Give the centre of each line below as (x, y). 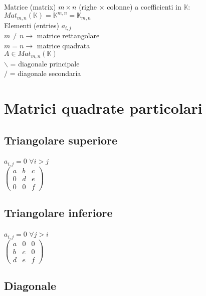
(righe (88, 7)
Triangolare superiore (61, 140)
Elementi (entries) (32, 25)
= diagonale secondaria (45, 73)
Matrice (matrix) (30, 7)
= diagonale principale (45, 63)
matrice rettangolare (68, 35)
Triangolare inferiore (58, 213)
